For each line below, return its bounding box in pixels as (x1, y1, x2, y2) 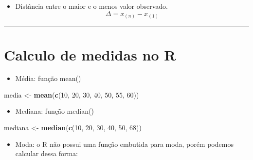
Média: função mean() (15, 73, 81, 83)
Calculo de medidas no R (4, 45, 176, 65)
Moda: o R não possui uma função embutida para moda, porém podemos (15, 139, 234, 149)
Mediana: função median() (15, 106, 94, 116)
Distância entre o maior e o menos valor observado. (15, 1, 168, 11)
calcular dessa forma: (15, 148, 78, 159)
